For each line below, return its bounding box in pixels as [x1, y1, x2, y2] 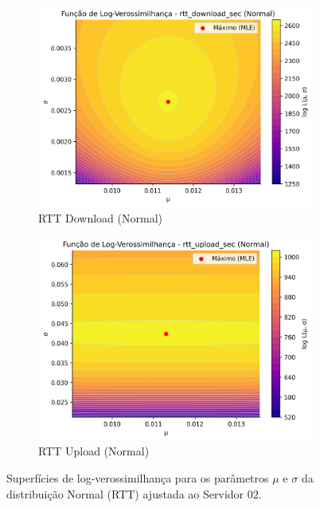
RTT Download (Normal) [38, 209, 162, 226]
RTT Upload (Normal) [38, 443, 150, 459]
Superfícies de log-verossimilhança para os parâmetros [6, 469, 269, 486]
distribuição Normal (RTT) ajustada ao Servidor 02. [6, 485, 262, 502]
